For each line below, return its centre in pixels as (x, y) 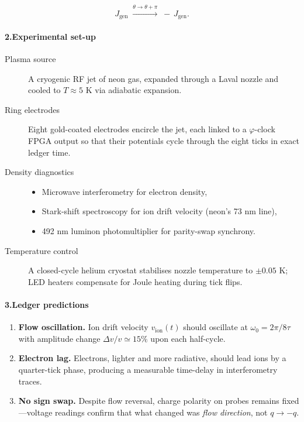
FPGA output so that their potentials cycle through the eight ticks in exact (164, 141)
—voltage (35, 412)
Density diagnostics (39, 172)
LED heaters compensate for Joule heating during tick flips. (135, 281)
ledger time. (49, 152)
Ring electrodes (32, 109)
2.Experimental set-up (50, 36)
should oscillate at (215, 327)
